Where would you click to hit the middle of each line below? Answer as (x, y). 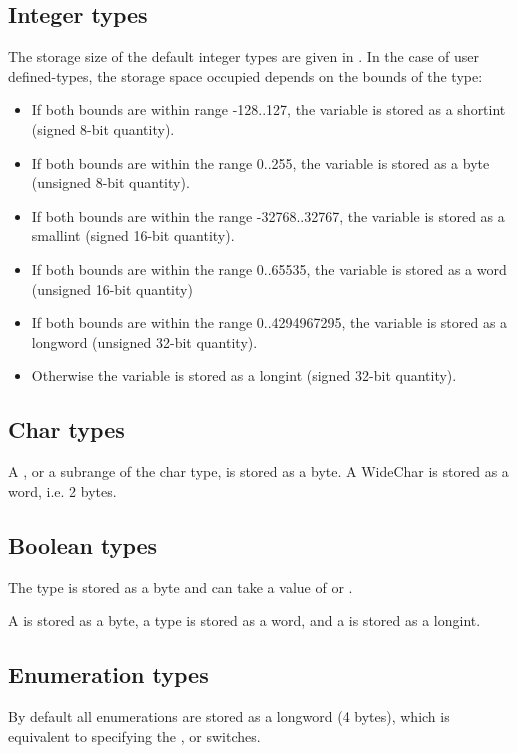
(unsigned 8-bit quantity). (110, 182)
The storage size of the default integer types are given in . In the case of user (244, 56)
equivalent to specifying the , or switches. (134, 735)
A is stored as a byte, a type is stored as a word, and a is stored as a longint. (244, 620)
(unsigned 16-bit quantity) (112, 288)
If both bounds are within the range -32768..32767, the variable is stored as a (268, 215)
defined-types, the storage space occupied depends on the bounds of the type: (245, 75)
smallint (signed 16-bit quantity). (133, 235)
